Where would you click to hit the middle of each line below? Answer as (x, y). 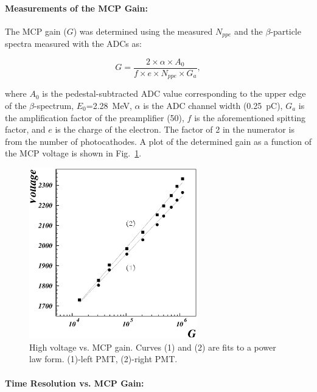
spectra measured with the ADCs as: (73, 44)
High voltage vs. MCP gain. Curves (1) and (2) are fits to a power (153, 347)
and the (249, 31)
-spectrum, (54, 105)
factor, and (25, 129)
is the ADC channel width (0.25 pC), (213, 105)
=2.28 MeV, (109, 105)
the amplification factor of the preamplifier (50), (95, 117)
